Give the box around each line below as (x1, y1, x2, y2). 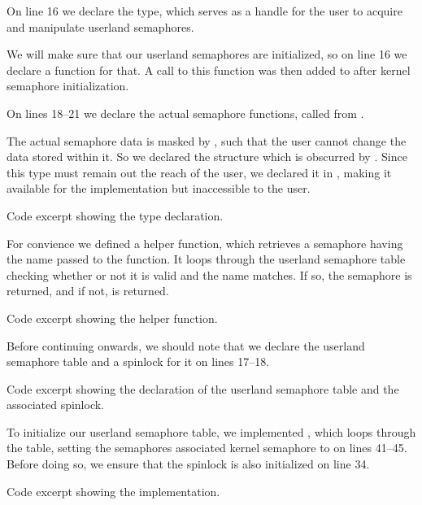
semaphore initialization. (7, 77, 129, 94)
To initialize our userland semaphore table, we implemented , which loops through (7, 423, 416, 440)
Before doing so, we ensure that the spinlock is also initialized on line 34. (7, 455, 370, 472)
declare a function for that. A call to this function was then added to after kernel (7, 61, 411, 78)
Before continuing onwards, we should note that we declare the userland (7, 337, 365, 354)
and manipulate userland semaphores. (7, 18, 194, 35)
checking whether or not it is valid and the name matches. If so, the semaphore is (7, 266, 412, 283)
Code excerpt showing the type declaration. (7, 207, 224, 224)
